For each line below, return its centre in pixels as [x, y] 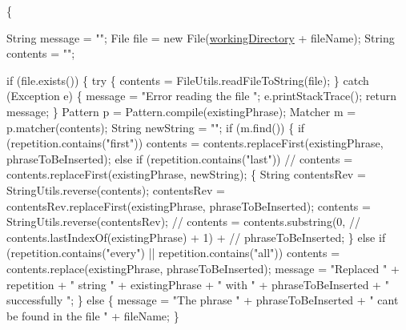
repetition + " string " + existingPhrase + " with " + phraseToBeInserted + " [198, 284]
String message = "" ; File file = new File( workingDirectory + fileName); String [201, 37]
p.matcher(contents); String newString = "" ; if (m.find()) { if [156, 127]
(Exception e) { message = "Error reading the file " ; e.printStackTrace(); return [201, 96]
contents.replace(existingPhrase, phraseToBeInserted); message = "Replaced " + [203, 268]
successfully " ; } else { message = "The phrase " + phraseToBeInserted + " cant [203, 300]
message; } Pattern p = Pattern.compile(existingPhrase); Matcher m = [181, 111]
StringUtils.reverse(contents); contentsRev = [116, 189]
